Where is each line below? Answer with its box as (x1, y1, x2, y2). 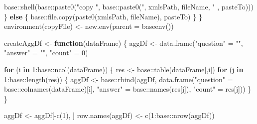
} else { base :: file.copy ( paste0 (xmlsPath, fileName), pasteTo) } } (4, 11, 202, 21)
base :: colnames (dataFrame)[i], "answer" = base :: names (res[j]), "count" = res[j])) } (4, 84, 252, 94)
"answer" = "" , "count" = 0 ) (4, 47, 88, 58)
